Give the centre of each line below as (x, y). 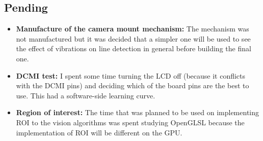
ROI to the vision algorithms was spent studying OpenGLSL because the (130, 122)
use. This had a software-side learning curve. (86, 95)
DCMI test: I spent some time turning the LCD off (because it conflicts (131, 75)
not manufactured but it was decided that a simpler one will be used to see (133, 38)
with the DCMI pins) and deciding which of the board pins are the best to (133, 85)
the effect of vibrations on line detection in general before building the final (134, 48)
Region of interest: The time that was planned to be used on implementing (138, 112)
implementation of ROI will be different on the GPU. (99, 132)
